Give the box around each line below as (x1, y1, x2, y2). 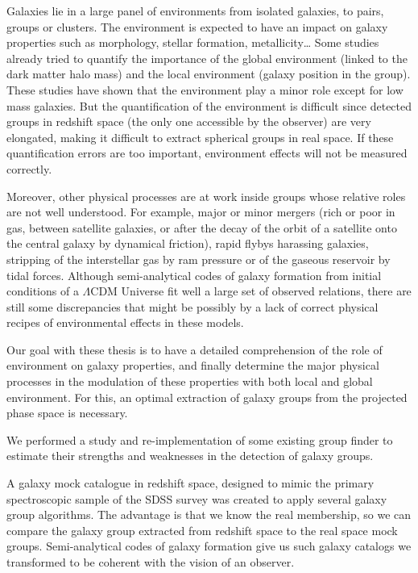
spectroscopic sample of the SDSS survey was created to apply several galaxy (6, 490, 387, 507)
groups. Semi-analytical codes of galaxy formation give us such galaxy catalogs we (6, 537, 412, 554)
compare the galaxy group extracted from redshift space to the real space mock (6, 521, 398, 538)
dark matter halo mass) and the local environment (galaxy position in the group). (6, 65, 411, 82)
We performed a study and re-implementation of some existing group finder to (6, 431, 393, 448)
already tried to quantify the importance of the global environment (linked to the (6, 49, 408, 66)
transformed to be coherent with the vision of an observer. (6, 554, 295, 570)
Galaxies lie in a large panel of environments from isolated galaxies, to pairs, (6, 2, 384, 19)
